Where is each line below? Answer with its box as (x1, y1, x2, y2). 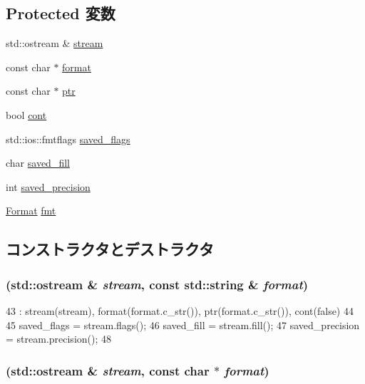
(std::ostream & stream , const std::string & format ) (6, 275, 309, 293)
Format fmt (6, 203, 56, 218)
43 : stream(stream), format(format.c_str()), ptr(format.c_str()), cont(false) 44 (6, 303, 354, 318)
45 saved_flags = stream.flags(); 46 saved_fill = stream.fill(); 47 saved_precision (6, 317, 360, 332)
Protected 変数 (6, 2, 115, 24)
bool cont (6, 107, 47, 122)
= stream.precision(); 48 (6, 331, 112, 346)
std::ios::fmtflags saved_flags (6, 131, 130, 146)
